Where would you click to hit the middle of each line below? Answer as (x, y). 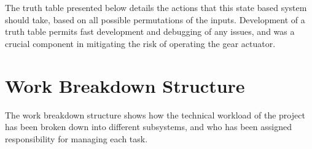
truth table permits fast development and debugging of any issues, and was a (150, 31)
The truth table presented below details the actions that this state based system (156, 7)
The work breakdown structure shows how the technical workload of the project (155, 114)
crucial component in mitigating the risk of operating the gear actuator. (140, 43)
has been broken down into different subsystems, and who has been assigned (148, 127)
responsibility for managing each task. (76, 138)
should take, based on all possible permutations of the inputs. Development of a (155, 19)
